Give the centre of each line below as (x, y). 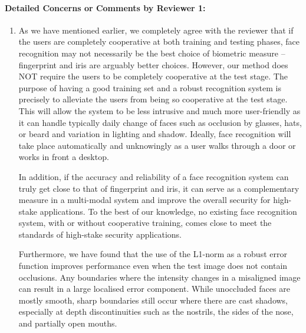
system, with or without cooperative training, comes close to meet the (145, 223)
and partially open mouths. (68, 323)
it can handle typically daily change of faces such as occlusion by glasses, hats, (160, 122)
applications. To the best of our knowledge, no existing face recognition (168, 211)
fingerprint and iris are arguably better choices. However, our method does (153, 64)
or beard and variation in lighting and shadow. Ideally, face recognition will (155, 134)
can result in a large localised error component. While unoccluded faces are (154, 289)
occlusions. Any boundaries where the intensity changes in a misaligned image (159, 277)
